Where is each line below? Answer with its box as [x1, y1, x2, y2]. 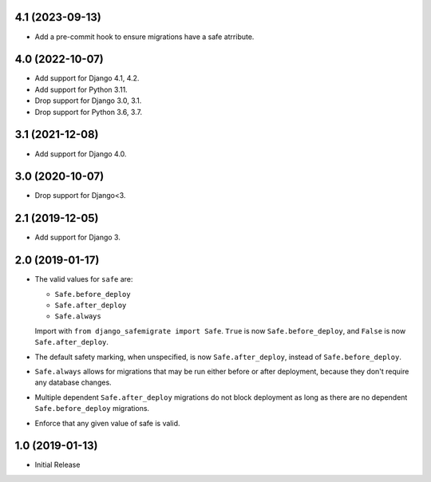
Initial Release [34, 460, 81, 470]
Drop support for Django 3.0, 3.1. [34, 96, 142, 105]
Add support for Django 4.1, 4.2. [34, 73, 140, 83]
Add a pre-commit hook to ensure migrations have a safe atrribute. [34, 32, 255, 41]
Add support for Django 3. [34, 232, 121, 243]
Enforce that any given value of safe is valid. [34, 418, 180, 428]
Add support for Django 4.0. [34, 148, 127, 159]
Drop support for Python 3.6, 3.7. [34, 107, 143, 117]
